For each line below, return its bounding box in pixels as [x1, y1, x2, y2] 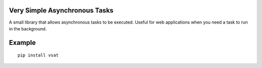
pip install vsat [17, 53, 59, 58]
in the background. [9, 26, 47, 31]
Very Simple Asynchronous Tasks [9, 6, 114, 14]
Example [9, 39, 36, 47]
